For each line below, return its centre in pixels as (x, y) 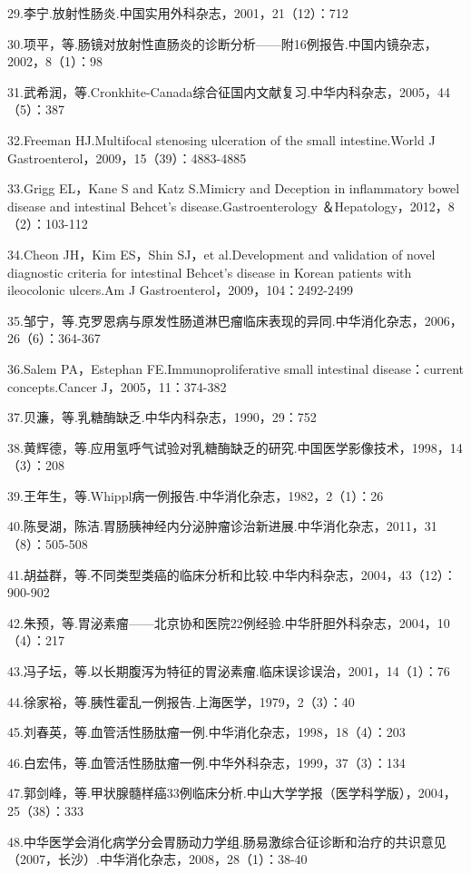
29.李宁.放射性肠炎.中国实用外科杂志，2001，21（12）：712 (178, 13)
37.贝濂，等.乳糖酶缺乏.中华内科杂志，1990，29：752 (162, 417)
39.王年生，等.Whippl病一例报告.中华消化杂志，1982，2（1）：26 (196, 495)
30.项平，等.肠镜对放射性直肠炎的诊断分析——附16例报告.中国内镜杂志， (222, 43)
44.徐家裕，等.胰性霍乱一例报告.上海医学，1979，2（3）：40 (181, 701)
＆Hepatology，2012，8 (388, 206)
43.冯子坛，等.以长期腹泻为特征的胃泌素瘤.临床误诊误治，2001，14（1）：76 (229, 671)
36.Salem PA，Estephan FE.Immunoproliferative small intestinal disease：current (236, 368)
